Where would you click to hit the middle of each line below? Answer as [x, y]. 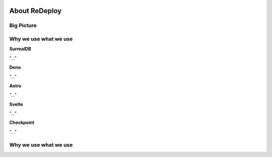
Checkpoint [22, 122]
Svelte [16, 104]
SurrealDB [20, 49]
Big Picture [23, 26]
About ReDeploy [36, 11]
